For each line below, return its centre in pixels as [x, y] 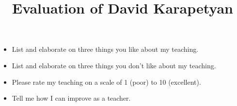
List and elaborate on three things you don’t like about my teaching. [114, 65]
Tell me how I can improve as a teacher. [71, 98]
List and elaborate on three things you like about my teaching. [105, 49]
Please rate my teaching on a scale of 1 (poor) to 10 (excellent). [106, 82]
